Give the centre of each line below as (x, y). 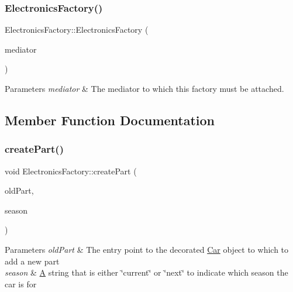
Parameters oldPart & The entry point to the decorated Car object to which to (147, 249)
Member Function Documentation (110, 120)
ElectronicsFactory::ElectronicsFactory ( (77, 30)
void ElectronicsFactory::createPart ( (71, 171)
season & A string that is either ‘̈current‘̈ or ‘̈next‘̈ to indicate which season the (146, 272)
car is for (21, 284)
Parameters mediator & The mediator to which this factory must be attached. (144, 88)
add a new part (32, 261)
